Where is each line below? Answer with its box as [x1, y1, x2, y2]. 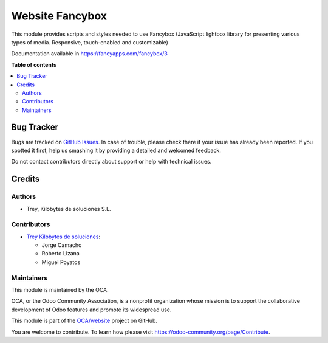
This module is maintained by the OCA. [11, 286, 109, 293]
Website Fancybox [11, 9, 108, 23]
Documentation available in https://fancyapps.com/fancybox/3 [11, 50, 168, 57]
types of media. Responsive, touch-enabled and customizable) [11, 38, 168, 46]
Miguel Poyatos [41, 258, 81, 266]
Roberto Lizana [41, 250, 80, 257]
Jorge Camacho [41, 241, 82, 249]
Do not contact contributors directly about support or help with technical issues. [11, 158, 212, 165]
